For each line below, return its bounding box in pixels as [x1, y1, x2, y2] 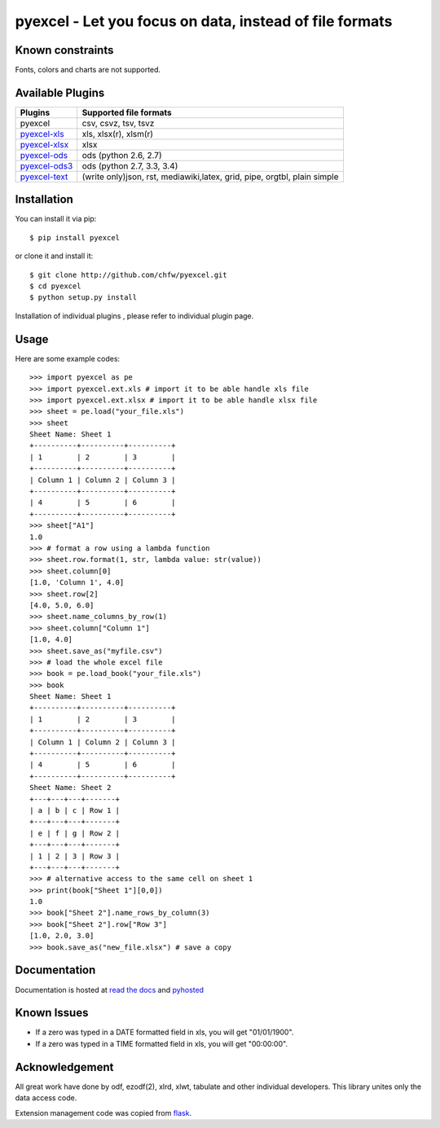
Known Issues [15, 1006, 89, 1020]
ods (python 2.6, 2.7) [81, 149, 162, 160]
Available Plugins [15, 86, 105, 99]
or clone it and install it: [15, 251, 94, 261]
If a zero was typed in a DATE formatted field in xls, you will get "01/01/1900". [35, 1027, 294, 1038]
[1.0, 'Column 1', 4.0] [29, 578, 125, 587]
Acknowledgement [15, 1060, 114, 1074]
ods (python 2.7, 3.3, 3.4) [81, 160, 178, 171]
